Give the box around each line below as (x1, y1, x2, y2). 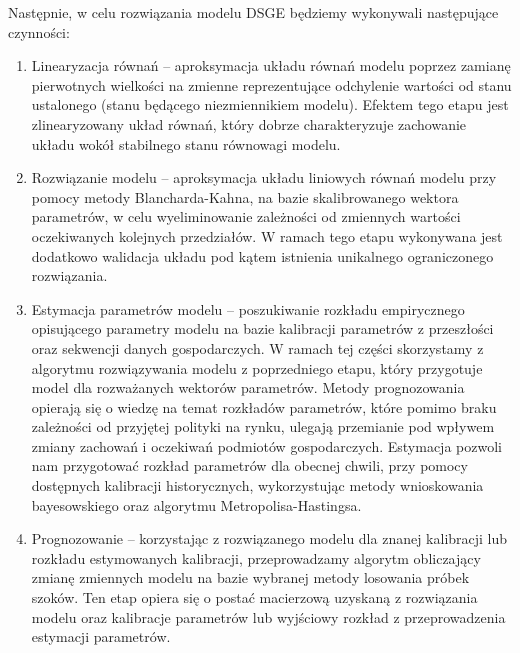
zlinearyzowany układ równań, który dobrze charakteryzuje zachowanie (31, 113, 467, 134)
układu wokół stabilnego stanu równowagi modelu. (31, 133, 341, 154)
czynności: (8, 21, 70, 42)
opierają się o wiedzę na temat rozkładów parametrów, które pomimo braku (31, 396, 497, 417)
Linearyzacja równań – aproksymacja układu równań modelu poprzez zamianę (31, 55, 511, 76)
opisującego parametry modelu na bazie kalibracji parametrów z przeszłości (31, 318, 494, 339)
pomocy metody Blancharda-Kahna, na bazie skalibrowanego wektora (31, 186, 459, 207)
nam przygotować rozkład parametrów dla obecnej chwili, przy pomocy (31, 455, 468, 476)
